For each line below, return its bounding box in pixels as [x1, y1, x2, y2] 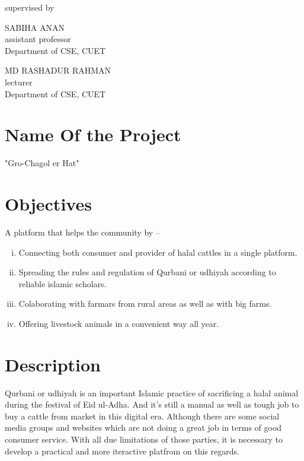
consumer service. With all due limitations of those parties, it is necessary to [5, 433, 283, 446]
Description [5, 352, 101, 376]
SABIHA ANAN [5, 21, 65, 33]
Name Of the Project [5, 122, 181, 147]
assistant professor [5, 33, 71, 45]
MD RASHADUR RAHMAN [5, 64, 111, 77]
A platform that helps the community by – [5, 226, 160, 238]
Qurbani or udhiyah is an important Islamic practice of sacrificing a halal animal [5, 386, 299, 399]
